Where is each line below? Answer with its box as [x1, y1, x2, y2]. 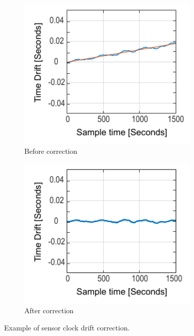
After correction [24, 305, 74, 316]
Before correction [24, 146, 77, 156]
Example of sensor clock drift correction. [4, 322, 130, 332]
